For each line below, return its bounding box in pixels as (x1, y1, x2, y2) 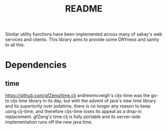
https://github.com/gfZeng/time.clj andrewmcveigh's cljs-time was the (5, 92, 150, 98)
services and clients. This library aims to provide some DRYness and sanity (5, 36, 160, 42)
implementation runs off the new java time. (5, 119, 93, 125)
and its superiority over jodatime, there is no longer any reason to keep (5, 103, 151, 109)
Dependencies (5, 59, 67, 70)
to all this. (5, 42, 25, 48)
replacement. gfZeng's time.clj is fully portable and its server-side (5, 113, 141, 120)
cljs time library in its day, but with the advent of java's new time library (10, 98, 156, 104)
